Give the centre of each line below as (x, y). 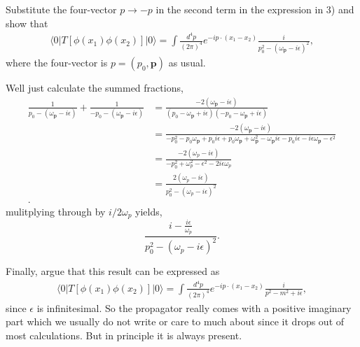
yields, (149, 211)
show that (27, 23)
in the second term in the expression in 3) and (255, 9)
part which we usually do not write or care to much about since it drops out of (175, 321)
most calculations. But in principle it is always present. (124, 335)
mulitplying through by (56, 211)
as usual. (187, 62)
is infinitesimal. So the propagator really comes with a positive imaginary (194, 307)
